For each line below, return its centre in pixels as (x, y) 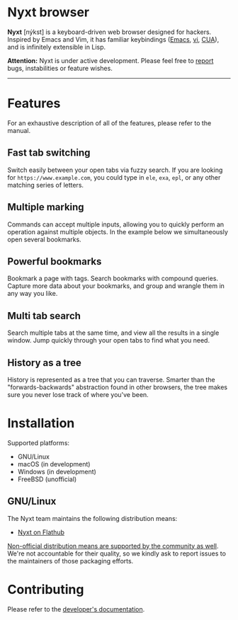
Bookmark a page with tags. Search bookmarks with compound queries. (113, 279)
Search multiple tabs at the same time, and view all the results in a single (113, 333)
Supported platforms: (38, 442)
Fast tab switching (49, 153)
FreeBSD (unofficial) (47, 479)
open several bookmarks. (44, 239)
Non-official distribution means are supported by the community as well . (113, 546)
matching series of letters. (45, 185)
